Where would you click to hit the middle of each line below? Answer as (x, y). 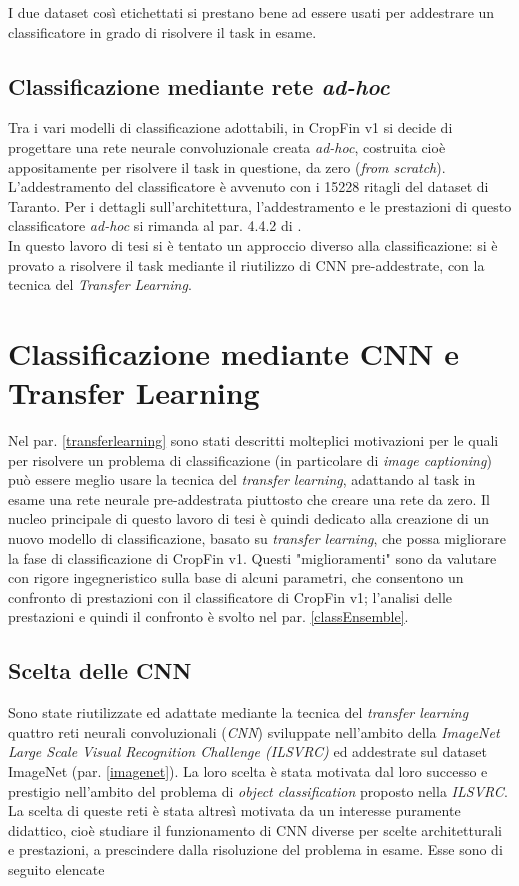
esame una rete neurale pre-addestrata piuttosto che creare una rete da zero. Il (249, 498)
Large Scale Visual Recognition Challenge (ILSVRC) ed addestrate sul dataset (247, 751)
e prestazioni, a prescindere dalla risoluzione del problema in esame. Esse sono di (255, 849)
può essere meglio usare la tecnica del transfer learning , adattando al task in (242, 479)
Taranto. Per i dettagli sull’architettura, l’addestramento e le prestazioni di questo (260, 205)
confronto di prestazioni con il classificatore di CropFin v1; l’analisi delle (230, 596)
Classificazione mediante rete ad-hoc (199, 85)
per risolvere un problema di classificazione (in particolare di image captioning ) (250, 459)
